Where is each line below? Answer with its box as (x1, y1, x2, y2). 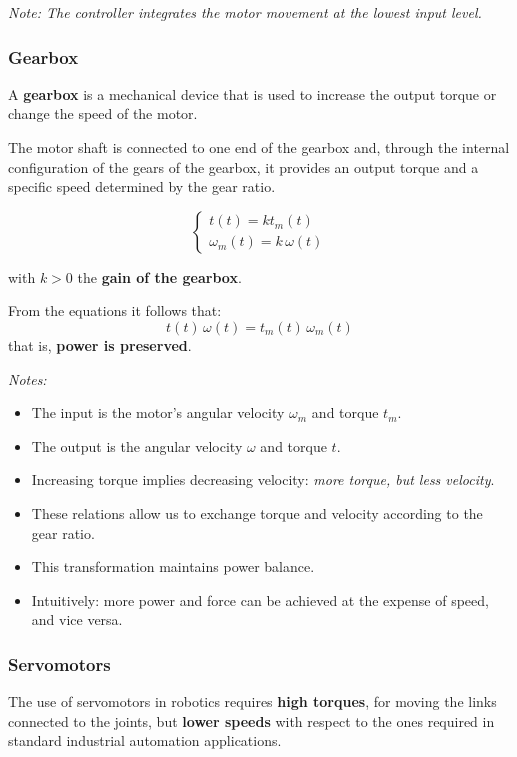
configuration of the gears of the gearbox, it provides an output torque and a (8, 156, 479, 177)
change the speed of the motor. (8, 103, 198, 124)
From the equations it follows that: (8, 300, 222, 321)
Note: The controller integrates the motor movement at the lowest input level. (8, 2, 482, 22)
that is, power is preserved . (8, 334, 192, 355)
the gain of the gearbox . (77, 266, 242, 287)
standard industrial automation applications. (8, 730, 282, 751)
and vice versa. (31, 609, 123, 630)
